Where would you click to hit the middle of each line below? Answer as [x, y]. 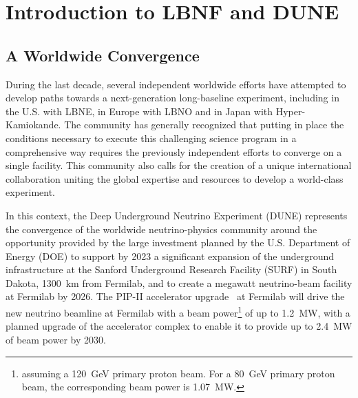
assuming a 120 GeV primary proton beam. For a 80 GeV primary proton [178, 373]
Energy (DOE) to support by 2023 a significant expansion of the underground [170, 256]
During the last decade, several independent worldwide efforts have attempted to [176, 84]
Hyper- [291, 111]
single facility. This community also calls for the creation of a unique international [179, 165]
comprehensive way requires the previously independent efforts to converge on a [174, 151]
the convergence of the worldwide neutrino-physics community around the [161, 229]
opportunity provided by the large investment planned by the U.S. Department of [178, 242]
